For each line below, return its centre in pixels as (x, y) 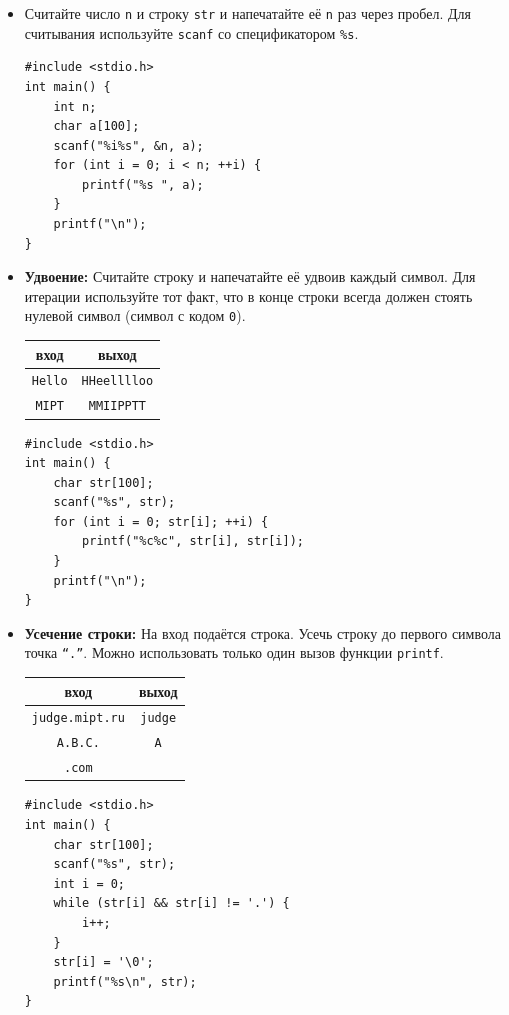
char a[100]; (96, 126)
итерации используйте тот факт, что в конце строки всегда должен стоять (248, 295)
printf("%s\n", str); (125, 981)
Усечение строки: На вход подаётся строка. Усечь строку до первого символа (262, 632)
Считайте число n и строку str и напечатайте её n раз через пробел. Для (248, 13)
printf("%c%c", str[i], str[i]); (193, 541)
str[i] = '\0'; (103, 962)
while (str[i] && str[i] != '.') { (171, 903)
